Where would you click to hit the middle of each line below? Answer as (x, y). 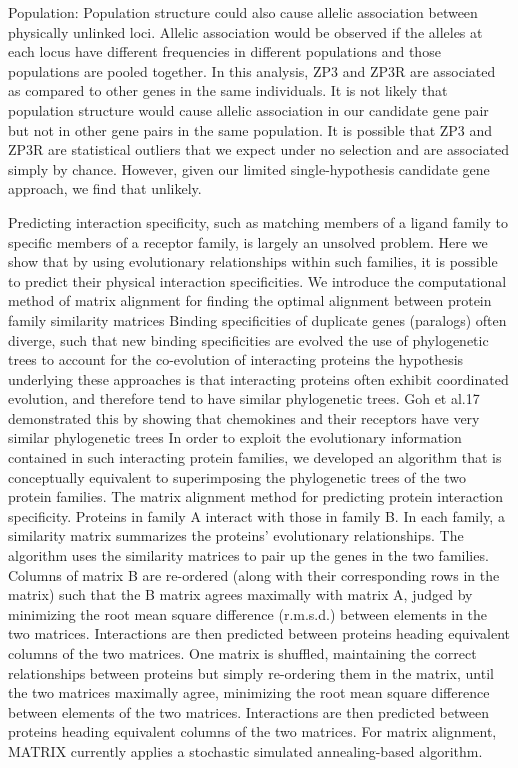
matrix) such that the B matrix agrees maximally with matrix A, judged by (240, 594)
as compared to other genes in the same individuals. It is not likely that (228, 90)
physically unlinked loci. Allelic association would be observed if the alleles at (245, 31)
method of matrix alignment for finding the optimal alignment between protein (250, 300)
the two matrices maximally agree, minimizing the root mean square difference (249, 692)
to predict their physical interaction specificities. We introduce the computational (257, 280)
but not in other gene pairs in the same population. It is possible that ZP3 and (250, 129)
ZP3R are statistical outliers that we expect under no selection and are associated (259, 149)
